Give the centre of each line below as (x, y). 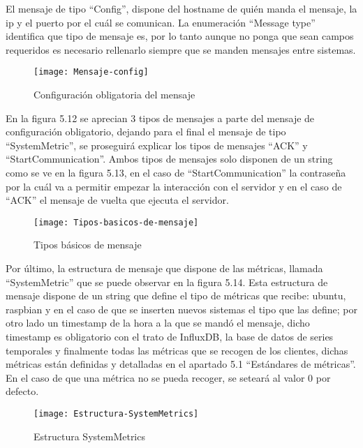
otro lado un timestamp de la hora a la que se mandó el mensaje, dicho (158, 323)
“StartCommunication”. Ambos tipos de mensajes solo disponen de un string (169, 159)
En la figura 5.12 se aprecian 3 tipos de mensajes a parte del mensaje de (160, 118)
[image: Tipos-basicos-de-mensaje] (116, 222)
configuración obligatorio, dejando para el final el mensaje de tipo (146, 132)
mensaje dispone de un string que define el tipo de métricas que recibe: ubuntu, (176, 296)
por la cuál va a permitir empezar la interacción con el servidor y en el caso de (174, 186)
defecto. (22, 391)
